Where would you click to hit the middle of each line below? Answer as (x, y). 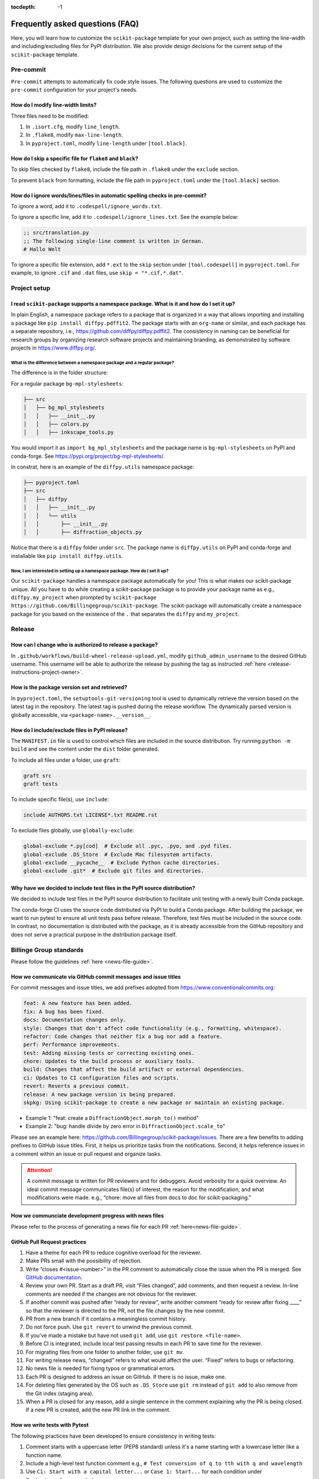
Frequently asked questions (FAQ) (75, 24)
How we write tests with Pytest (50, 1425)
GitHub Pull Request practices (49, 1242)
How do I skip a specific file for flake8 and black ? (75, 158)
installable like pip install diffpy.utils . (67, 556)
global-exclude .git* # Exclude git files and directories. (114, 871)
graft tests (41, 784)
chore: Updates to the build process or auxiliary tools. (109, 1061)
